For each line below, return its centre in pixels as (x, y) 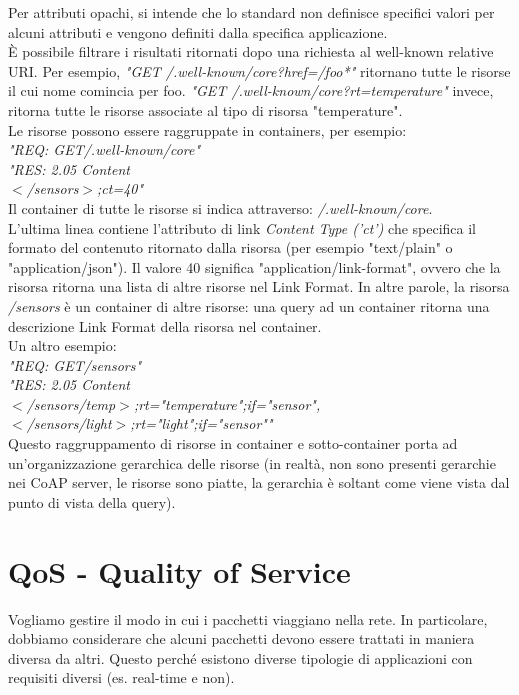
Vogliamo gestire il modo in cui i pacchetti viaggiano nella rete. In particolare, (248, 618)
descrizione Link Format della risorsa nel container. (165, 325)
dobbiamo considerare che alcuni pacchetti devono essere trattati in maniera (241, 638)
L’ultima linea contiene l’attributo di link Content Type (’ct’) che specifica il (242, 227)
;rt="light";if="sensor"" (201, 423)
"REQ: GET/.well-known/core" (104, 149)
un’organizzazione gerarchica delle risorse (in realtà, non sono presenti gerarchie (252, 462)
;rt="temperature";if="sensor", (227, 403)
